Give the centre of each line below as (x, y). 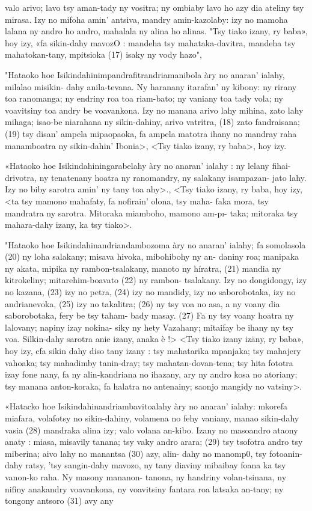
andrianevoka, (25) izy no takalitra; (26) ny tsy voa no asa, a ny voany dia (142, 303)
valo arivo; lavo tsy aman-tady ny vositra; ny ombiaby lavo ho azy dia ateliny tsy (154, 7)
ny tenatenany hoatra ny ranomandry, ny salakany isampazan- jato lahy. (173, 177)
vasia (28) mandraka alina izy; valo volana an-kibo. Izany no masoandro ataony (151, 430)
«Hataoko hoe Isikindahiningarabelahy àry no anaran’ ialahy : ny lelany (137, 166)
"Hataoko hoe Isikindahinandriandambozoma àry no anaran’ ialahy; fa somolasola (155, 244)
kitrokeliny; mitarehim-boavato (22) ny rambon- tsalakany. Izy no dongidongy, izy (156, 280)
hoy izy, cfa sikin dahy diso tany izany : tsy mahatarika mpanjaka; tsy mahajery (153, 351)
